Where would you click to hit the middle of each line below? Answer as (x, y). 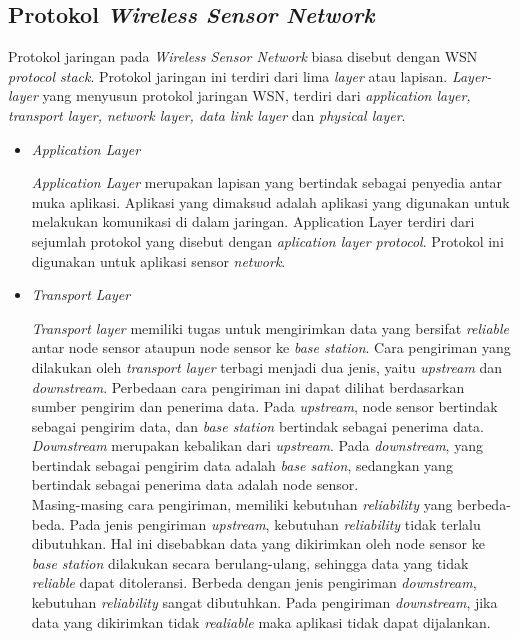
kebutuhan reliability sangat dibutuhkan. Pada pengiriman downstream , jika (264, 602)
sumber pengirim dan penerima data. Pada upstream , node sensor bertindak (264, 406)
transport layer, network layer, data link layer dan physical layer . (207, 114)
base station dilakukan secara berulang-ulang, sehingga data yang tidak (250, 562)
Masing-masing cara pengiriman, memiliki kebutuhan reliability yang (242, 504)
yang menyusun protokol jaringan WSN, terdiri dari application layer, (256, 95)
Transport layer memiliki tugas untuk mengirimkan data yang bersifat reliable (270, 327)
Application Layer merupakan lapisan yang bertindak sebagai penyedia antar (267, 182)
